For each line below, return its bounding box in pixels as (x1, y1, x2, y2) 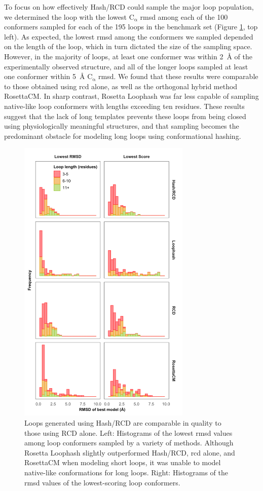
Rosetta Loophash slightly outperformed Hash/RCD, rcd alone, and (24, 447, 235, 458)
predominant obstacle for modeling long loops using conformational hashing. (4, 130, 241, 141)
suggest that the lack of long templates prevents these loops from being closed (4, 110, 246, 121)
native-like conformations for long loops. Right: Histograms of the (24, 467, 228, 477)
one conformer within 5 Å (4, 71, 85, 82)
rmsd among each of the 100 (140, 11, 228, 22)
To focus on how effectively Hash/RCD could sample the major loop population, (4, 2, 254, 12)
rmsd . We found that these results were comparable (98, 71, 258, 82)
